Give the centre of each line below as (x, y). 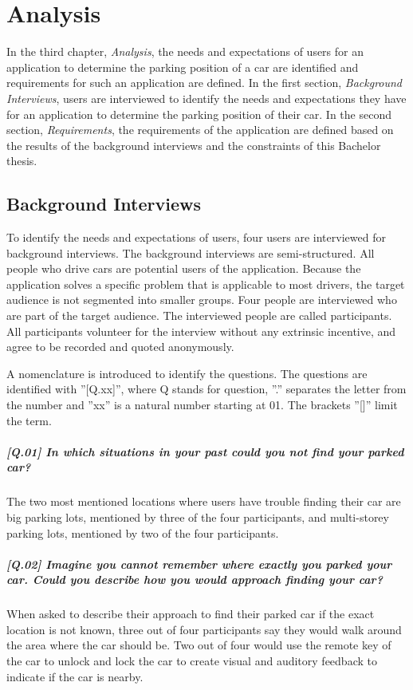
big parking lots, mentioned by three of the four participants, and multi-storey (198, 517)
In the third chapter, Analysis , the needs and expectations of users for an (185, 51)
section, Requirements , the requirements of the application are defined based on (200, 130)
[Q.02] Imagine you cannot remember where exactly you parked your (199, 564)
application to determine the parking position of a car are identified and (183, 67)
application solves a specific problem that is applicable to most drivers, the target (206, 284)
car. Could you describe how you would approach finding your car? (195, 580)
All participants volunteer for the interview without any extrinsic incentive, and (201, 331)
